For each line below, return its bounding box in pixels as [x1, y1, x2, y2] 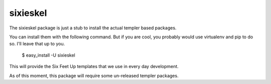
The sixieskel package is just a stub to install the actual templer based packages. [9, 25, 177, 31]
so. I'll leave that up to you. [9, 41, 65, 47]
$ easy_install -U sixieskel [22, 52, 75, 58]
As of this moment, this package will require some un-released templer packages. [9, 73, 179, 79]
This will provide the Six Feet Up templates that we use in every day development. [9, 64, 179, 70]
